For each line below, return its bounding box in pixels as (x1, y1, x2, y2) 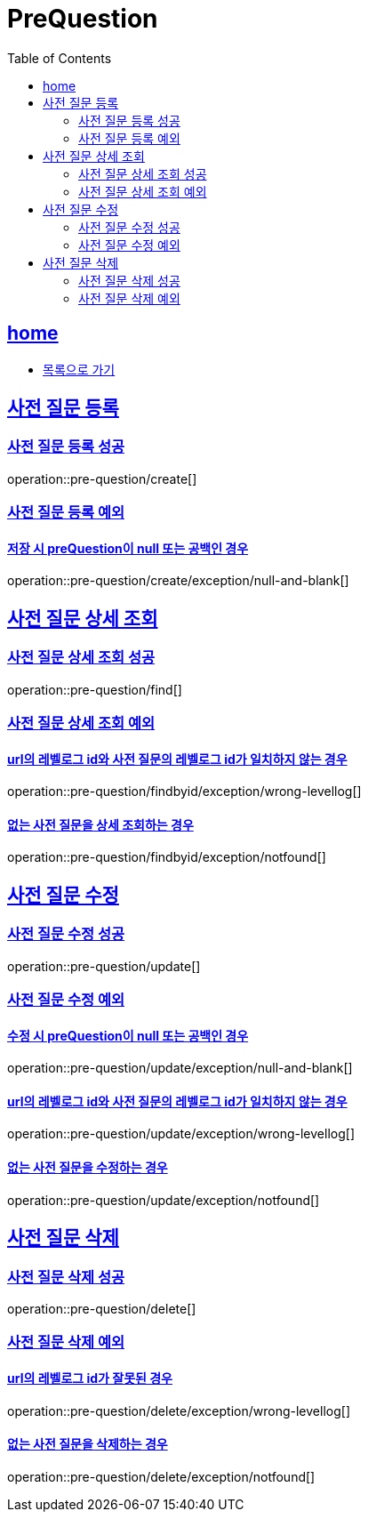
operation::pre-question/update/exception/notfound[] (7, 1192, 320, 1208)
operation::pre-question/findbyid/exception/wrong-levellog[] (7, 784, 362, 800)
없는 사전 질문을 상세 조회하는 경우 (7, 816, 194, 832)
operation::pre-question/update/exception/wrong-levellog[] (7, 1126, 355, 1142)
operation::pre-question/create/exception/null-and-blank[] (7, 573, 349, 589)
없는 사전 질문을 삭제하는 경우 (7, 1436, 168, 1452)
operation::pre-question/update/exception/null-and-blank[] (7, 1060, 353, 1076)
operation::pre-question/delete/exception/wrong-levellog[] (7, 1402, 350, 1419)
